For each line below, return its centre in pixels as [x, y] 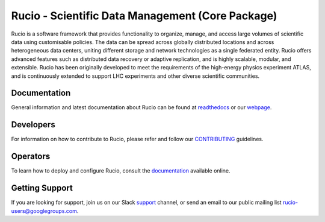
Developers [33, 125]
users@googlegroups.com [44, 211]
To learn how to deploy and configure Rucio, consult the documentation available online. [121, 171]
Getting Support [42, 188]
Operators [31, 157]
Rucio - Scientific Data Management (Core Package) [144, 16]
